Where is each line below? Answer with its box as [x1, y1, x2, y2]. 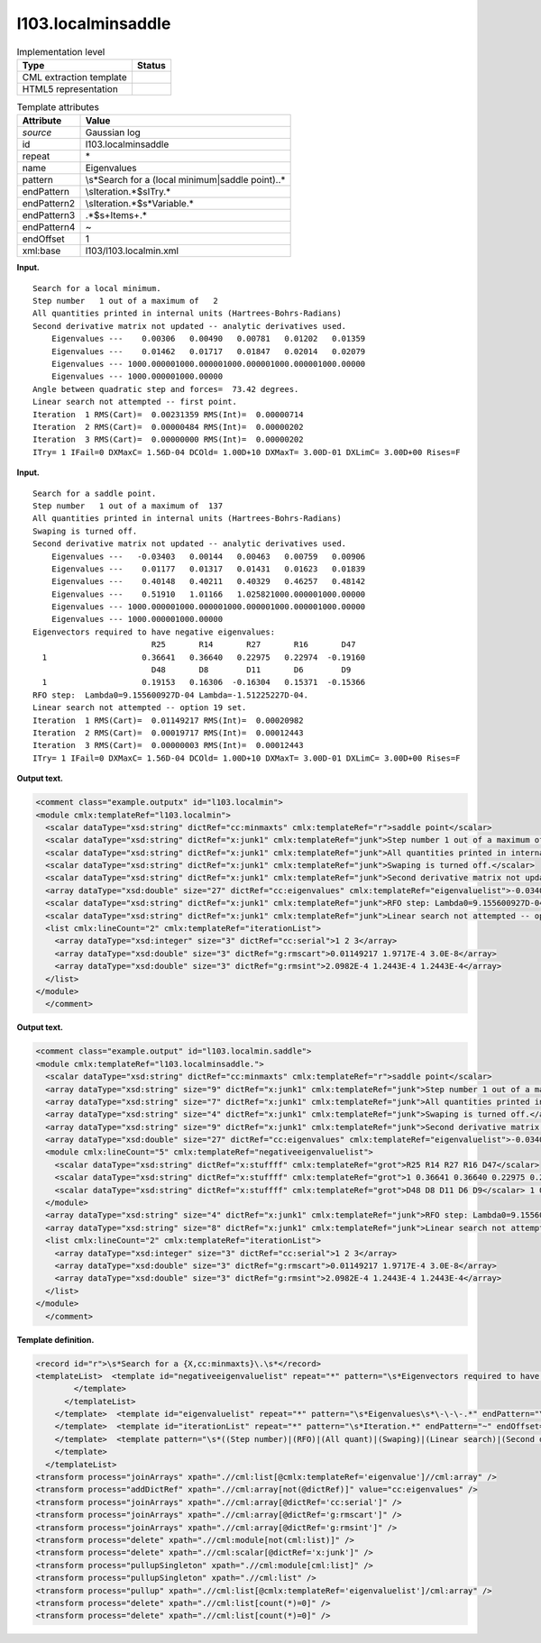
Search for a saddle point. [32, 488, 157, 498]
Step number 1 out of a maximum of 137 [32, 500, 224, 511]
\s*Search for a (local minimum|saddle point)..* [85, 174, 286, 187]
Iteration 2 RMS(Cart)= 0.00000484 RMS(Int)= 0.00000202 [32, 422, 304, 432]
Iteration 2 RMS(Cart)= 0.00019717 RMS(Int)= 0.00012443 [32, 727, 304, 738]
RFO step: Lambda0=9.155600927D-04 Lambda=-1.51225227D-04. [32, 689, 308, 700]
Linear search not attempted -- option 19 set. [32, 703, 247, 713]
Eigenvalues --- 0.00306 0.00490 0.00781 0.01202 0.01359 [50, 333, 366, 344]
